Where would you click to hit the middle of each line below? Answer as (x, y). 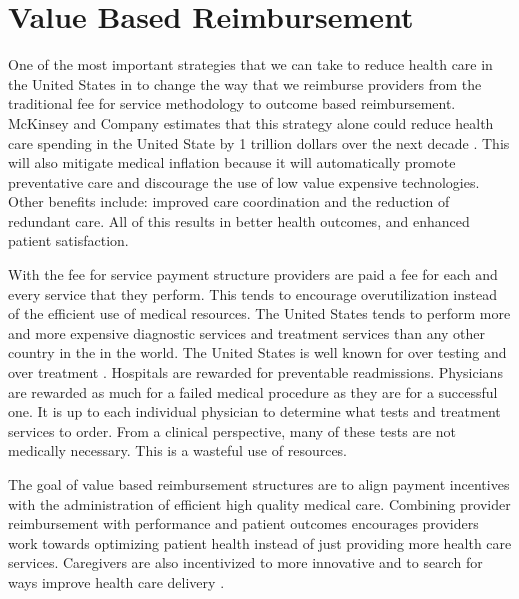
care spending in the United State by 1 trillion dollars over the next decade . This (259, 142)
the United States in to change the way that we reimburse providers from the (245, 83)
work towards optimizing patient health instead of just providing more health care (260, 542)
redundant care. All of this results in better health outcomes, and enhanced (239, 220)
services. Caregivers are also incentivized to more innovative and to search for (245, 562)
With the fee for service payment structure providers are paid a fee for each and (253, 274)
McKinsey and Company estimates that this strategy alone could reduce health (251, 122)
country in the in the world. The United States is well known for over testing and (257, 352)
